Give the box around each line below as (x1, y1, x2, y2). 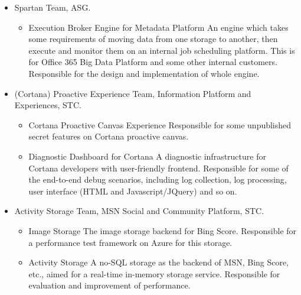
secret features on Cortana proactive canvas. (28, 130, 189, 142)
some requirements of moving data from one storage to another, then (28, 33, 278, 45)
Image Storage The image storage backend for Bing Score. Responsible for (28, 224, 297, 236)
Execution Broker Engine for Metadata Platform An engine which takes (28, 21, 289, 33)
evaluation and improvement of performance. (28, 279, 191, 291)
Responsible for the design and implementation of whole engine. (28, 67, 260, 79)
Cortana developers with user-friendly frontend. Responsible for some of (28, 161, 289, 174)
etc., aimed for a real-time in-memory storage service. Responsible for (28, 267, 280, 280)
